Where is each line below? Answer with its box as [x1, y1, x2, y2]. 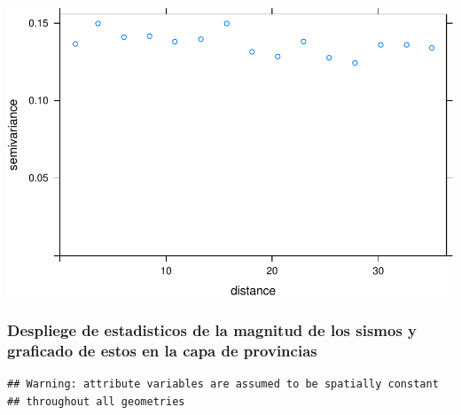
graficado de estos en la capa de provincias [7, 340, 317, 362]
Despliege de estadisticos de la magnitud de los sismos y [7, 319, 418, 341]
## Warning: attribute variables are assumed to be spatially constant [7, 378, 439, 391]
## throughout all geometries [7, 395, 185, 409]
